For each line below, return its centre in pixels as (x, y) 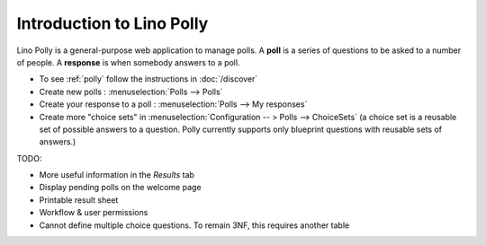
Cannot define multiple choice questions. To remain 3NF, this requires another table (194, 225)
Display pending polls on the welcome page (120, 188)
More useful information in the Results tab (117, 175)
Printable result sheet (79, 200)
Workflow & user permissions (94, 213)
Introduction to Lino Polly (112, 23)
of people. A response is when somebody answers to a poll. (128, 62)
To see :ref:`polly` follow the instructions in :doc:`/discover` (148, 79)
